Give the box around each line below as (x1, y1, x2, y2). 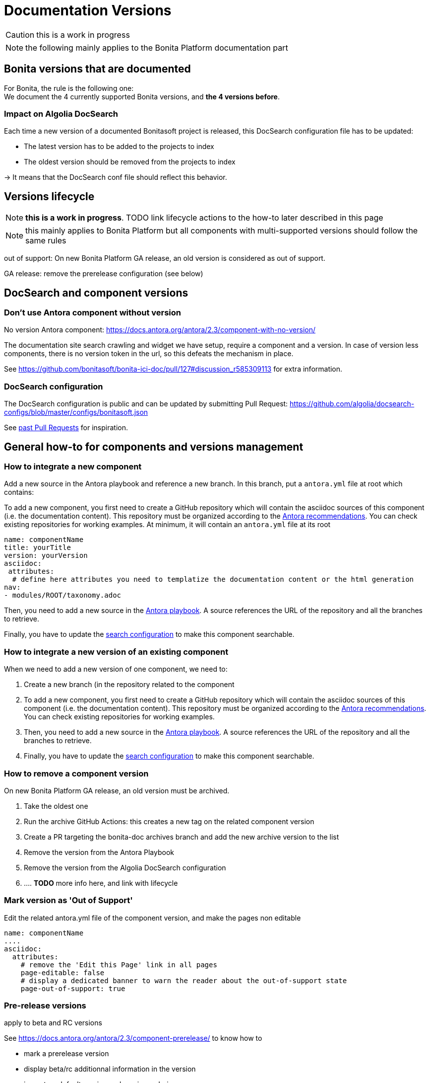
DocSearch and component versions (4, 286, 188, 299)
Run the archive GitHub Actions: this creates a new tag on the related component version (24, 817, 314, 826)
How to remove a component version (4, 768, 149, 778)
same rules (25, 235, 66, 246)
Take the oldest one (24, 801, 88, 810)
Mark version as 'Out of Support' (4, 895, 133, 906)
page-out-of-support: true (20, 984, 125, 993)
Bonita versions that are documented (4, 63, 191, 76)
